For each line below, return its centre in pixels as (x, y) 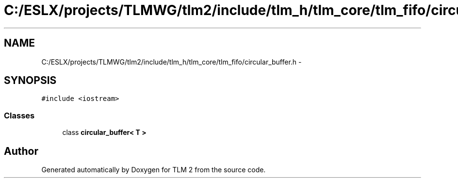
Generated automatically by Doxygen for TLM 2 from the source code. (154, 170)
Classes (19, 115)
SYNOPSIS (30, 81)
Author (21, 151)
